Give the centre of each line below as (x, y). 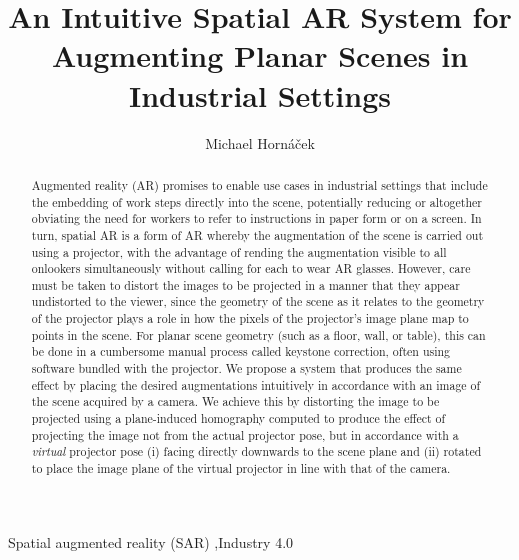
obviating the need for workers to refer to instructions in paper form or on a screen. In (256, 218)
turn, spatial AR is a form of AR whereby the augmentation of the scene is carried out (257, 234)
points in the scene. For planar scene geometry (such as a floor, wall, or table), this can (258, 334)
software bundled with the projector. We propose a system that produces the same (246, 368)
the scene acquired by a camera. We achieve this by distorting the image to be (235, 401)
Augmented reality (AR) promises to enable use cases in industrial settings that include (259, 184)
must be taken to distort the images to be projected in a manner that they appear (245, 284)
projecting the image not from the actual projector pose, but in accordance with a (245, 434)
